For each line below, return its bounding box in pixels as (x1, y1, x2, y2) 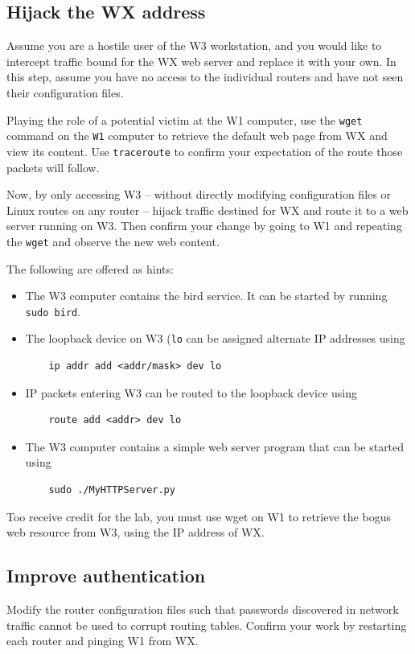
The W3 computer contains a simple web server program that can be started (25, 438, 405, 455)
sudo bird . (25, 302, 81, 319)
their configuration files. (6, 84, 124, 101)
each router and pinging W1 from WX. (6, 632, 199, 649)
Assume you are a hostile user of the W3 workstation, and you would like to (6, 37, 382, 54)
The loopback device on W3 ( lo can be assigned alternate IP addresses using (25, 330, 405, 347)
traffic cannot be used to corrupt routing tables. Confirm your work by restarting (6, 616, 407, 633)
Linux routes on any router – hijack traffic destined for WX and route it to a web (6, 201, 409, 218)
